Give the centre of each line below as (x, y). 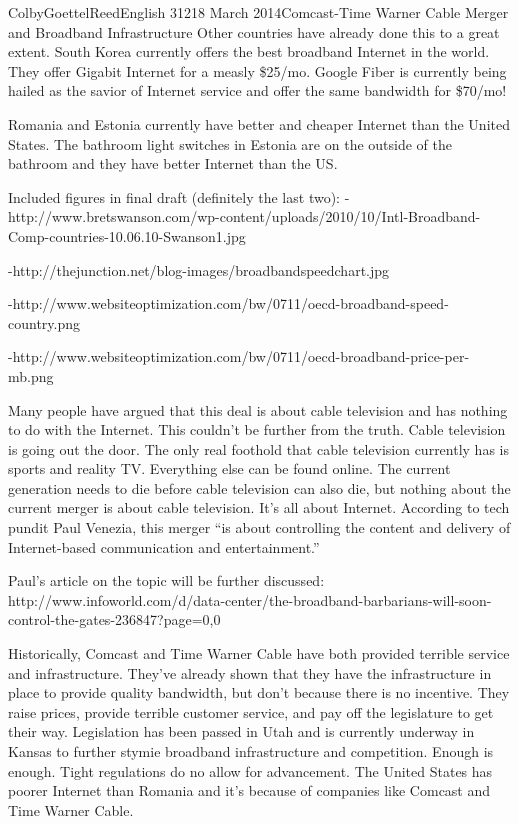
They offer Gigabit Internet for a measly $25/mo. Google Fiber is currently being (257, 70)
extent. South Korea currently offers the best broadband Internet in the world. (249, 51)
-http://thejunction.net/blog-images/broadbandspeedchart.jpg (199, 269)
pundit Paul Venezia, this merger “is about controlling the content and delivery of (259, 527)
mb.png (31, 375)
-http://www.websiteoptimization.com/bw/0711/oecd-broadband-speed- (228, 303)
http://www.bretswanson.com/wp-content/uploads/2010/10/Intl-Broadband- (244, 216)
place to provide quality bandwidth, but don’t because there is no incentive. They (259, 692)
